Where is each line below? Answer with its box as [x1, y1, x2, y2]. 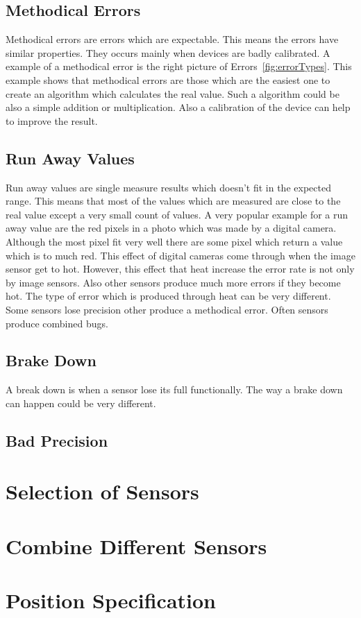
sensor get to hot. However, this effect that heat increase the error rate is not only [6, 261, 355, 276]
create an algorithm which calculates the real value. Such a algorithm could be [6, 86, 339, 101]
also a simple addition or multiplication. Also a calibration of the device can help [6, 100, 351, 114]
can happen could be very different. [6, 395, 156, 410]
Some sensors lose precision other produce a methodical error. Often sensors [6, 302, 328, 316]
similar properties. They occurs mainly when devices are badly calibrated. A [6, 45, 330, 60]
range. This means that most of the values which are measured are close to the [6, 194, 341, 208]
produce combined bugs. [6, 316, 108, 330]
